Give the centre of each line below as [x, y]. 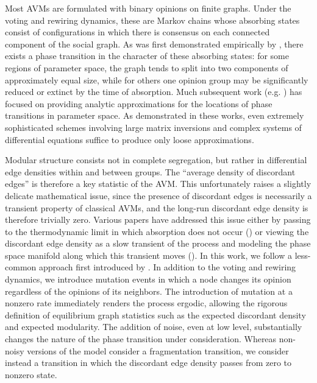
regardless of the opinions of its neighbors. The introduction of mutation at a [149, 291]
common [21, 267]
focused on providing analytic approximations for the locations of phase [139, 103]
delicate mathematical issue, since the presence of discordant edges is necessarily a [158, 195]
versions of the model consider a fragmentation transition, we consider [158, 350]
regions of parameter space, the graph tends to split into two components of [147, 67]
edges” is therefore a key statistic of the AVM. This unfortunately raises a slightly [158, 184]
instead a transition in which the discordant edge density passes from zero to [148, 363]
